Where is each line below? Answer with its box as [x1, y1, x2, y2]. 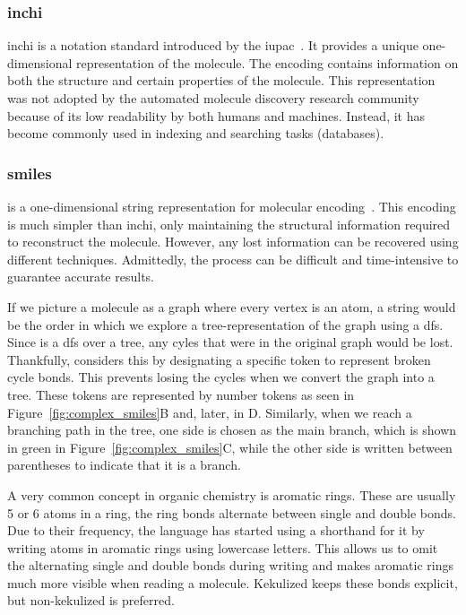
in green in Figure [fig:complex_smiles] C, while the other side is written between [7, 437, 453, 456]
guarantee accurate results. [7, 267, 154, 286]
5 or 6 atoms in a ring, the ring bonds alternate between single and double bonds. [7, 503, 456, 522]
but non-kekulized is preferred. [7, 591, 175, 610]
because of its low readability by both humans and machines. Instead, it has [7, 106, 426, 125]
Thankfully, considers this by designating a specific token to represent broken [7, 350, 431, 368]
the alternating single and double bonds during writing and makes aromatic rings [7, 556, 453, 575]
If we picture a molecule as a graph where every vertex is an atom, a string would [7, 297, 456, 316]
